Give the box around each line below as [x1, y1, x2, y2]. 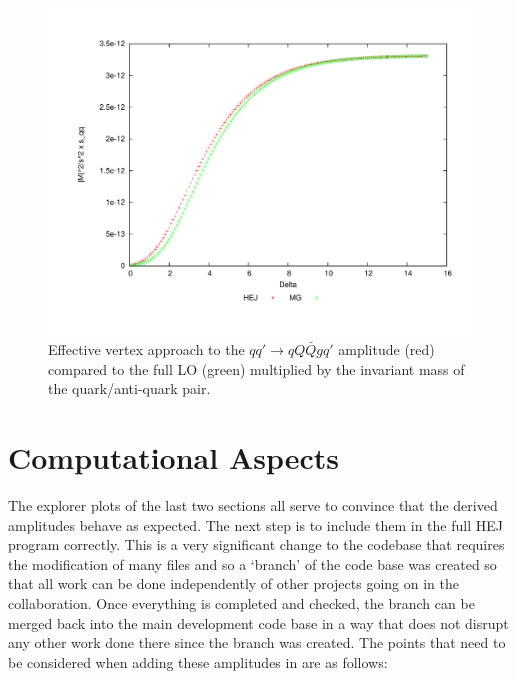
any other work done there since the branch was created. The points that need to [8, 632, 506, 653]
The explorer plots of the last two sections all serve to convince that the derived [8, 495, 498, 516]
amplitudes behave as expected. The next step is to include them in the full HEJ [8, 514, 503, 535]
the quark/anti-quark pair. [48, 378, 211, 399]
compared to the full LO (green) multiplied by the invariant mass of [48, 358, 465, 379]
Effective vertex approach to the [48, 339, 245, 360]
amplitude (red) [338, 339, 435, 360]
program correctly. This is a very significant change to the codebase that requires [8, 534, 505, 555]
